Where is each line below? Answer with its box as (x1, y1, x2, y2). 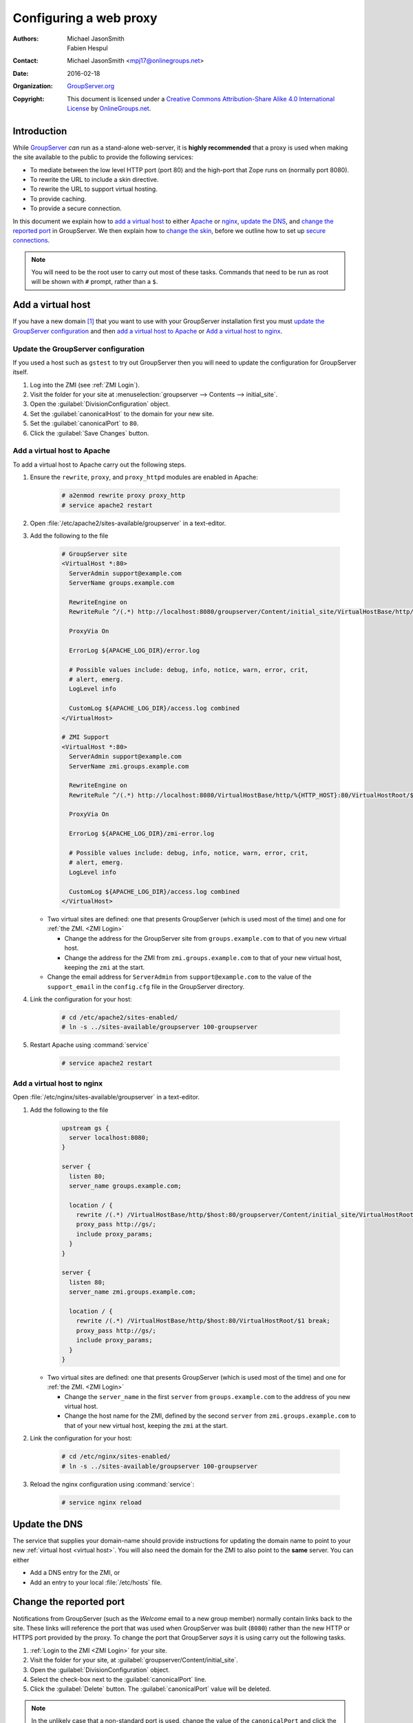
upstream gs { (61, 1124, 109, 1132)
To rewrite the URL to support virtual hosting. (30, 185, 158, 193)
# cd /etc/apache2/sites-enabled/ (61, 1014, 178, 1021)
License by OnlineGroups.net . (67, 104, 151, 112)
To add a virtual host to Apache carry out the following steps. (12, 460, 187, 469)
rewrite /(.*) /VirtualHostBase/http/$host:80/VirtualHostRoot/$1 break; (76, 1317, 330, 1325)
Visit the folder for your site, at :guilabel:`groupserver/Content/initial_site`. (30, 1656, 239, 1664)
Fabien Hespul (67, 43, 108, 52)
